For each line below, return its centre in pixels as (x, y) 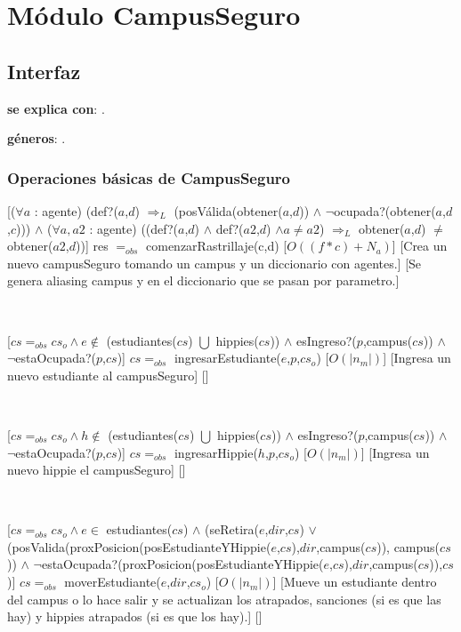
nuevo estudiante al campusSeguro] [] (108, 375)
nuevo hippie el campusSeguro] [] (97, 470)
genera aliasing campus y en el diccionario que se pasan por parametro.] (203, 280)
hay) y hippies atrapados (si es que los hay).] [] (135, 616)
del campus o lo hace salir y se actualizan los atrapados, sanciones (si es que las (224, 599)
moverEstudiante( (113, 582)
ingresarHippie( (216, 452)
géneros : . (36, 138)
